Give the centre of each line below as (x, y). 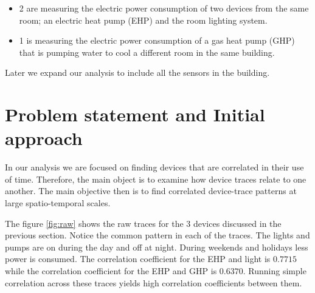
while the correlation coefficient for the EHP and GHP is (111, 271)
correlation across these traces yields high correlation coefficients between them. (154, 282)
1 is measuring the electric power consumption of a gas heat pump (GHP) (157, 40)
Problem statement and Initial (135, 114)
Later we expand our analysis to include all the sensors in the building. (137, 72)
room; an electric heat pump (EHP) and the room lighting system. (143, 20)
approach (44, 138)
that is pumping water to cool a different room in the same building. (147, 52)
